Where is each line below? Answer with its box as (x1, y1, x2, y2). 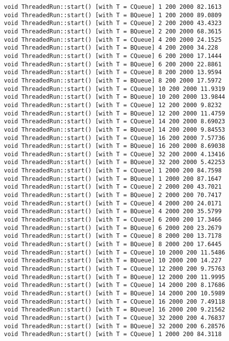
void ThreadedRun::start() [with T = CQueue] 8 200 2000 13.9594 (4, 69, 222, 76)
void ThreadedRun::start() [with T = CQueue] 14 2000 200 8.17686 (4, 282, 226, 289)
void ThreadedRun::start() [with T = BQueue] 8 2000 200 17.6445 (4, 241, 222, 248)
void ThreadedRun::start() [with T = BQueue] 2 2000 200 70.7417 (4, 192, 222, 199)
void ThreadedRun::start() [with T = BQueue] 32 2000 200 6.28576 (4, 322, 226, 330)
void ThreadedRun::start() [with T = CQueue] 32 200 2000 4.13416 (4, 150, 226, 158)
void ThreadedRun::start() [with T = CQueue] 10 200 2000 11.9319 (4, 85, 226, 92)
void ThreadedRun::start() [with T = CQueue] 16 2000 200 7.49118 (4, 298, 226, 305)
